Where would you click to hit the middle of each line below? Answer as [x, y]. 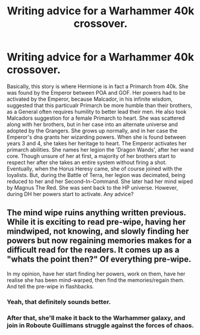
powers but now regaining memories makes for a [99, 241]
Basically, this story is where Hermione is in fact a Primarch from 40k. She [98, 86]
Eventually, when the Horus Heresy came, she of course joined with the [94, 169]
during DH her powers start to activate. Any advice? [70, 194]
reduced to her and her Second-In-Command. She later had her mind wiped [100, 181]
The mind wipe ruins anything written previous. [96, 213]
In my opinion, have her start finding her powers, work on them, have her [96, 274]
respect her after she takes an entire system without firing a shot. [87, 162]
